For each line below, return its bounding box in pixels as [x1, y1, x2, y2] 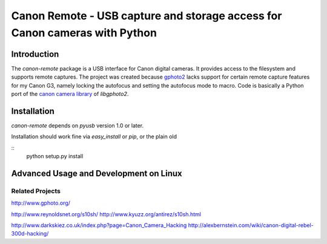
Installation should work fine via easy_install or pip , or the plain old [11, 133, 177, 140]
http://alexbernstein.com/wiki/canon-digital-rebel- [188, 222, 314, 229]
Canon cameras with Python [11, 26, 157, 39]
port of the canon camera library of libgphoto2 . [11, 91, 129, 98]
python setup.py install [26, 153, 84, 160]
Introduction [11, 49, 59, 59]
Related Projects [11, 187, 61, 195]
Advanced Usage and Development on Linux [11, 168, 182, 178]
